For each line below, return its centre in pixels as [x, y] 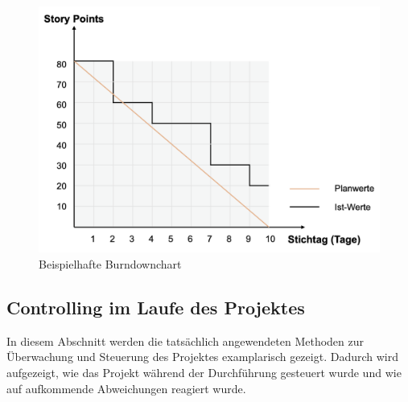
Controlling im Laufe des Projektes [156, 307]
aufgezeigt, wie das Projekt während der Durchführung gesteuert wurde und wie [204, 372]
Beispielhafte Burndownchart [110, 264]
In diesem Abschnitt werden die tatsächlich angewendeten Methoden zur [185, 340]
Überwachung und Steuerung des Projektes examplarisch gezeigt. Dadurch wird [202, 357]
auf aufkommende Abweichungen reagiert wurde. [126, 388]
